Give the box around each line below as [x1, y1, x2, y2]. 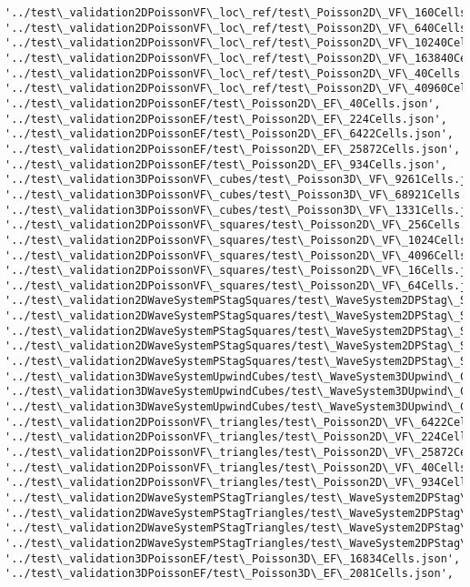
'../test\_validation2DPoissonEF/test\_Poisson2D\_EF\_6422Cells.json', [5, 127, 454, 141]
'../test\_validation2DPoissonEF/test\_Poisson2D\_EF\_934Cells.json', [5, 157, 447, 171]
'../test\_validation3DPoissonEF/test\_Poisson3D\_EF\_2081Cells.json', [5, 567, 454, 581]
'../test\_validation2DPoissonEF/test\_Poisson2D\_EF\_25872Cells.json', [5, 142, 461, 156]
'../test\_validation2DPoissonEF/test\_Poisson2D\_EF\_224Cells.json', [5, 112, 447, 126]
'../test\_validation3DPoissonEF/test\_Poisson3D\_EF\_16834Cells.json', [5, 552, 461, 565]
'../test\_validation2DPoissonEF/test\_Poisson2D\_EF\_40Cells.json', [5, 96, 441, 110]
